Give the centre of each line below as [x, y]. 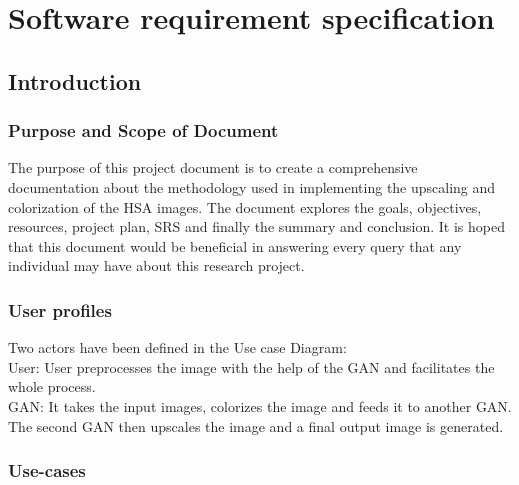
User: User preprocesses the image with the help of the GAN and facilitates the [251, 366]
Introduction [75, 80]
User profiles [60, 309]
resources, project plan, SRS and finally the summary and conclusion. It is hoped [256, 226]
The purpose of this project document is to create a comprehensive [213, 167]
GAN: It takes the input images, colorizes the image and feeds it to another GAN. [260, 405]
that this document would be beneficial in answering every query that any [235, 245]
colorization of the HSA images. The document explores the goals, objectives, [245, 206]
